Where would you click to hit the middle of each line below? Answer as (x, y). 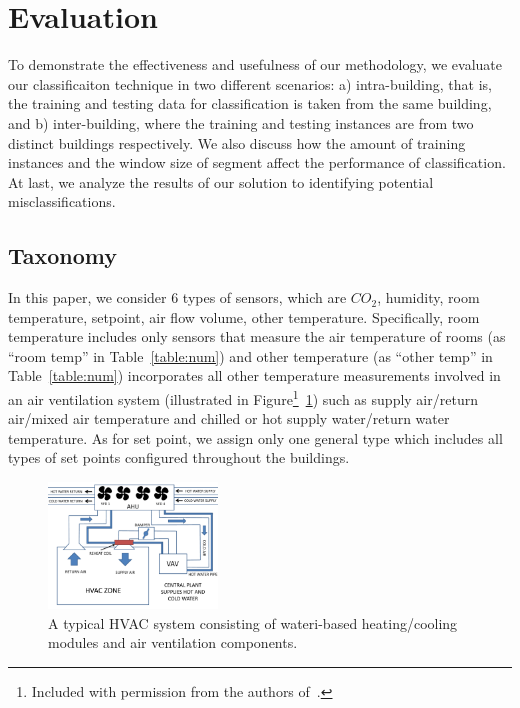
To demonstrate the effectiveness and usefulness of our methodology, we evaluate (255, 64)
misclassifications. (62, 201)
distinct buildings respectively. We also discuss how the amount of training (237, 142)
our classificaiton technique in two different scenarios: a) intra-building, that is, (250, 83)
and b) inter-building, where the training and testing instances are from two (241, 122)
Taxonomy (63, 255)
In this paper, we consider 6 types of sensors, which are (177, 297)
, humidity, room (428, 297)
